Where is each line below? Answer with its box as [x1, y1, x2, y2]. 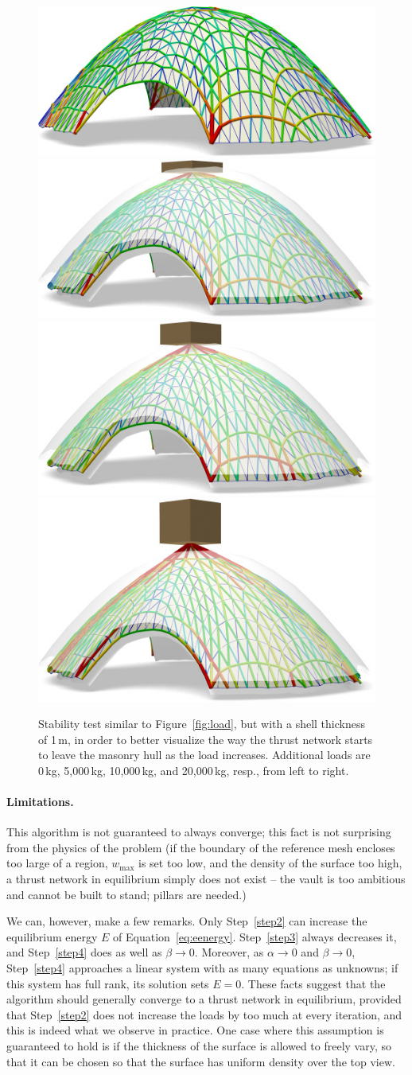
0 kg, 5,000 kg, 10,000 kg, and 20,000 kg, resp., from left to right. [38, 761, 349, 778]
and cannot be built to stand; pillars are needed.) [6, 886, 247, 902]
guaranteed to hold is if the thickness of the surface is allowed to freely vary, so [6, 1037, 391, 1054]
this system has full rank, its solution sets [6, 975, 209, 991]
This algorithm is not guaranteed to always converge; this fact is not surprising [6, 824, 391, 840]
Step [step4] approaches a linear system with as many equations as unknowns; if [6, 960, 398, 976]
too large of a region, [6, 855, 108, 871]
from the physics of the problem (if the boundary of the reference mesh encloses [6, 839, 395, 855]
